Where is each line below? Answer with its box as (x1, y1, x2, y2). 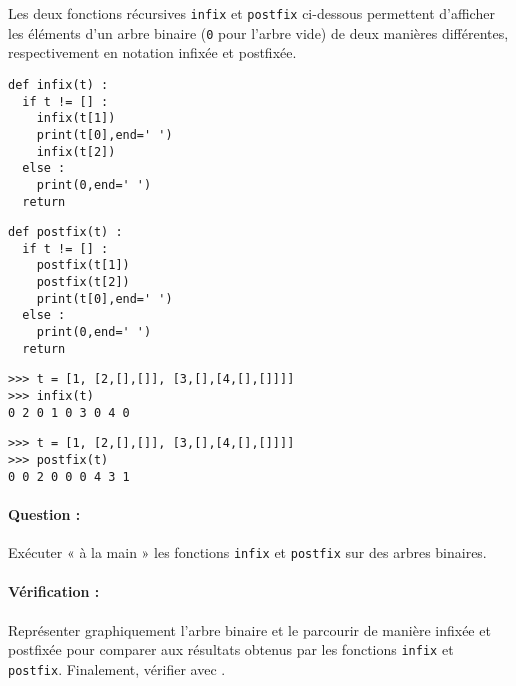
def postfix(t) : (8, 225, 123, 240)
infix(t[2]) (36, 144, 116, 159)
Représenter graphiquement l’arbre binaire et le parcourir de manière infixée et (8, 619, 491, 640)
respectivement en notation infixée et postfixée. (8, 42, 297, 63)
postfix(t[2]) (36, 275, 130, 290)
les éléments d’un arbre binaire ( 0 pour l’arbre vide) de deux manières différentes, (8, 22, 509, 43)
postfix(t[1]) (36, 258, 130, 273)
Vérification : (8, 581, 100, 602)
